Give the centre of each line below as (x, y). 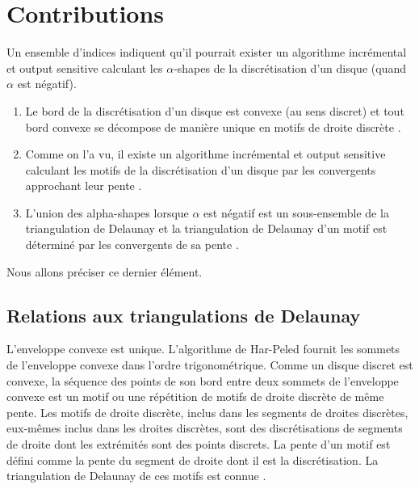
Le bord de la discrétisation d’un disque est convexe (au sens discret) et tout (215, 110)
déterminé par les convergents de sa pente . (132, 244)
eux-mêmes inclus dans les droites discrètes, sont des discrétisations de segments (205, 428)
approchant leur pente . (84, 185)
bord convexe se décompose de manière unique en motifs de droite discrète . (213, 126)
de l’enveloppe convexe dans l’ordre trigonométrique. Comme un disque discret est (210, 365)
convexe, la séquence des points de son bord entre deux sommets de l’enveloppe (203, 380)
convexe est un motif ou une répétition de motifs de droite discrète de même (195, 396)
